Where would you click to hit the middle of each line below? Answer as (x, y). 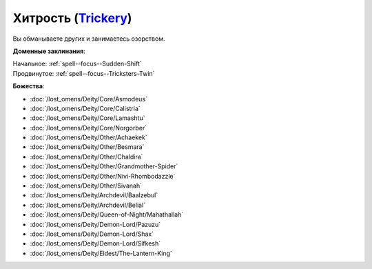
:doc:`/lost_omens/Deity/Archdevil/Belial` (88, 205)
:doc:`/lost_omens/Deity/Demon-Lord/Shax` (92, 234)
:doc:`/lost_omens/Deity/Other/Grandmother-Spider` (104, 166)
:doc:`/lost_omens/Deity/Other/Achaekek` (89, 137)
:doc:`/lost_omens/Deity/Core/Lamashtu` (87, 118)
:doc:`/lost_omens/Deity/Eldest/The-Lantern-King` (101, 253)
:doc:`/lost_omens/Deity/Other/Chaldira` (86, 157)
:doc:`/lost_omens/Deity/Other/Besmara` (87, 147)
